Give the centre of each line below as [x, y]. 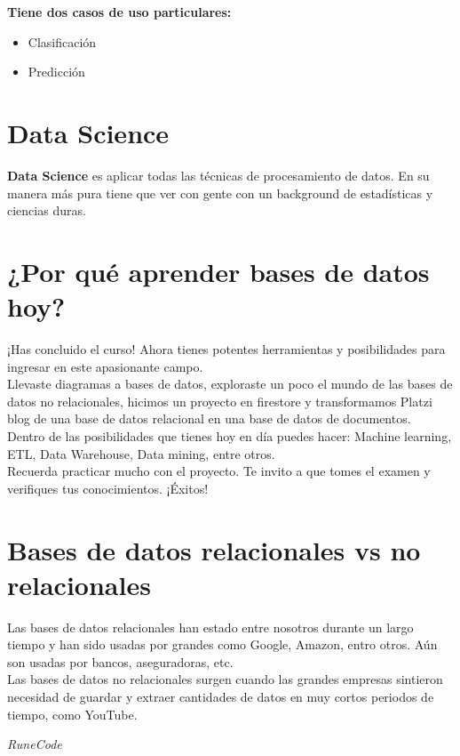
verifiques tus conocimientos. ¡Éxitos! [108, 488]
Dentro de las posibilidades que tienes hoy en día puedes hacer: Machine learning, [230, 435]
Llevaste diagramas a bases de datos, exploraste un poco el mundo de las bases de [230, 384]
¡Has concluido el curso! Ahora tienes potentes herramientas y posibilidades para [226, 349]
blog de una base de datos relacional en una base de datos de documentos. [209, 418]
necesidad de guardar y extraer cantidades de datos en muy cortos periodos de [221, 697]
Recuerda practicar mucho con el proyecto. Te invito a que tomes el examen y [219, 471]
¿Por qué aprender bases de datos [218, 271]
